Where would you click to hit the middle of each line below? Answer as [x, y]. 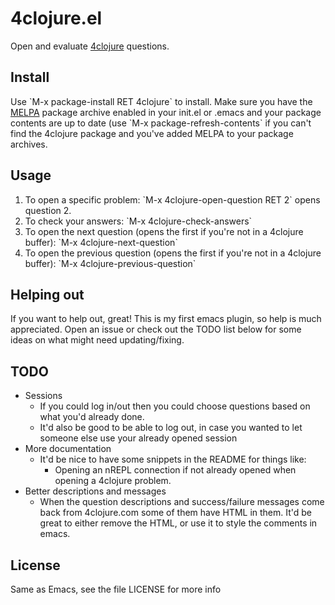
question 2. [48, 210]
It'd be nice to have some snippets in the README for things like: [173, 459]
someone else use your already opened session [138, 438]
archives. [29, 144]
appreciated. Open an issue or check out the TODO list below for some [156, 329]
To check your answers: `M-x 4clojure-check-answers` [138, 221]
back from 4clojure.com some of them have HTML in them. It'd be [176, 513]
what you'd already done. [92, 417]
